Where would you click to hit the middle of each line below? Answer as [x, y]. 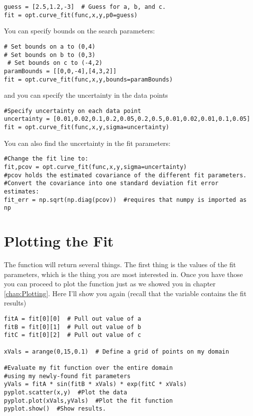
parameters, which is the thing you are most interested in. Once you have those [124, 274]
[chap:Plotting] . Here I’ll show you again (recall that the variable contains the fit [125, 293]
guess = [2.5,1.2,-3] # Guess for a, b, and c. [85, 7]
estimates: [22, 191]
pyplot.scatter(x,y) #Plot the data [66, 392]
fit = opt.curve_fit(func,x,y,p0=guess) [71, 15]
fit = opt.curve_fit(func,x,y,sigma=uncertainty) [87, 127]
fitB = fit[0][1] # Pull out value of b [73, 327]
